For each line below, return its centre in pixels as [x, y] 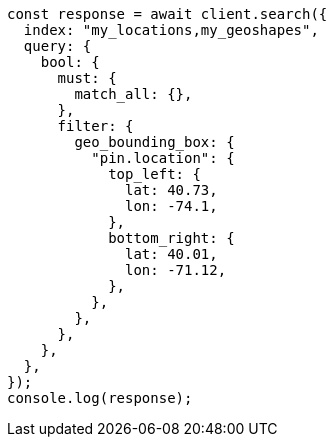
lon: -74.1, [171, 206]
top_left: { [154, 174]
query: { [57, 46]
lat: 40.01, [171, 254]
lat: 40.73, [171, 190]
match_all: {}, [133, 94]
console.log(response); [100, 398]
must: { [87, 78]
